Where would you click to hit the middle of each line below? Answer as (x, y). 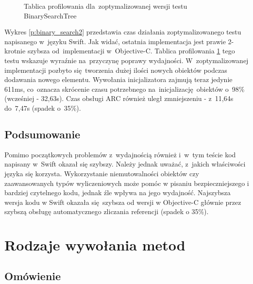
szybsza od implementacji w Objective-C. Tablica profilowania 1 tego (131, 51)
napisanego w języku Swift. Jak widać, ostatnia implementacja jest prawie (115, 41)
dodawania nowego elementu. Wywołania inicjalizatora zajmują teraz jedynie (118, 79)
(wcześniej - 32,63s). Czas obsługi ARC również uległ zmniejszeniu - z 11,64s (119, 98)
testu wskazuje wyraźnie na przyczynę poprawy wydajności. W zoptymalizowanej (126, 60)
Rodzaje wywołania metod (95, 245)
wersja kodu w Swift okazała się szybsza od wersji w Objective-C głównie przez (123, 202)
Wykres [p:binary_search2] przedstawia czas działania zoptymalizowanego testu (123, 32)
